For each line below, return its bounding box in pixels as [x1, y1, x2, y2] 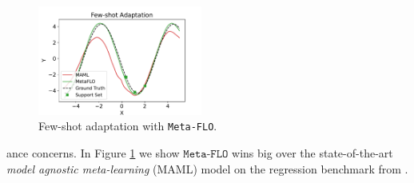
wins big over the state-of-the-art [232, 144, 393, 161]
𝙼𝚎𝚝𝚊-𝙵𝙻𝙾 [183, 148, 229, 160]
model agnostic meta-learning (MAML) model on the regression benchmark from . [6, 160, 408, 177]
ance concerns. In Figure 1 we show [6, 144, 180, 161]
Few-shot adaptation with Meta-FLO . [38, 117, 217, 134]
